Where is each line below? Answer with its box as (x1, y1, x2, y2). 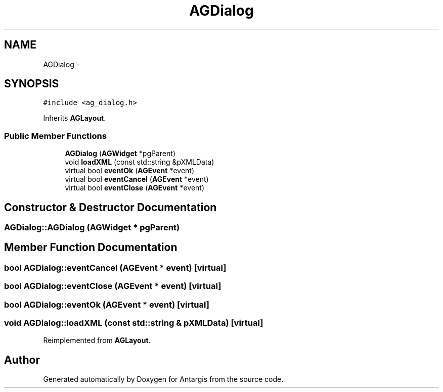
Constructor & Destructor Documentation (4, 201, 217, 214)
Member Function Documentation (4, 241, 178, 254)
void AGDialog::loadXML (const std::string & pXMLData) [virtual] (4, 318, 263, 328)
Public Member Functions (4, 130, 107, 141)
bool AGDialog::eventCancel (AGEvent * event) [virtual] (4, 262, 227, 273)
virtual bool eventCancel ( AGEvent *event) (65, 175, 209, 184)
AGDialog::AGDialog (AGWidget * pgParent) (4, 222, 180, 233)
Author (4, 353, 40, 366)
